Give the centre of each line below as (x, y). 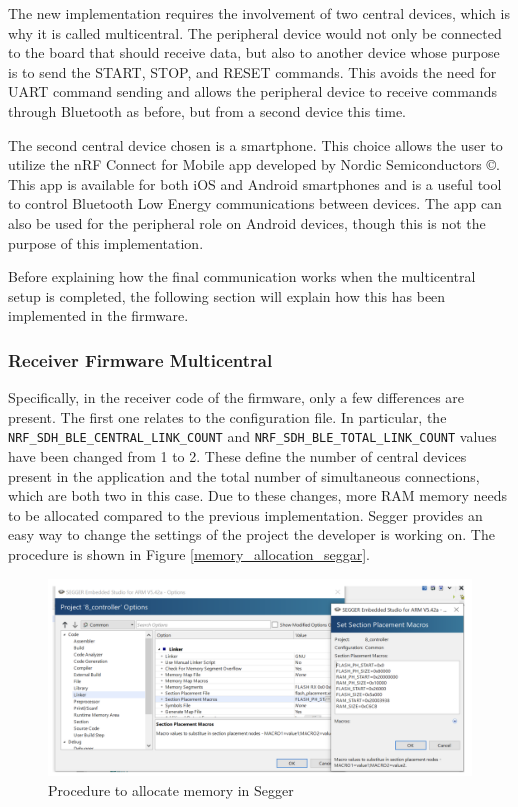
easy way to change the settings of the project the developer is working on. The (251, 534)
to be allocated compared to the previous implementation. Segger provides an (245, 514)
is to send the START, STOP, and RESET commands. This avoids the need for (252, 71)
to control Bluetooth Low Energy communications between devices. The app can (255, 203)
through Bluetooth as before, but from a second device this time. (207, 110)
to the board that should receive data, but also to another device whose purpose (254, 52)
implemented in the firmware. (98, 315)
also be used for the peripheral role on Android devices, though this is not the (247, 222)
